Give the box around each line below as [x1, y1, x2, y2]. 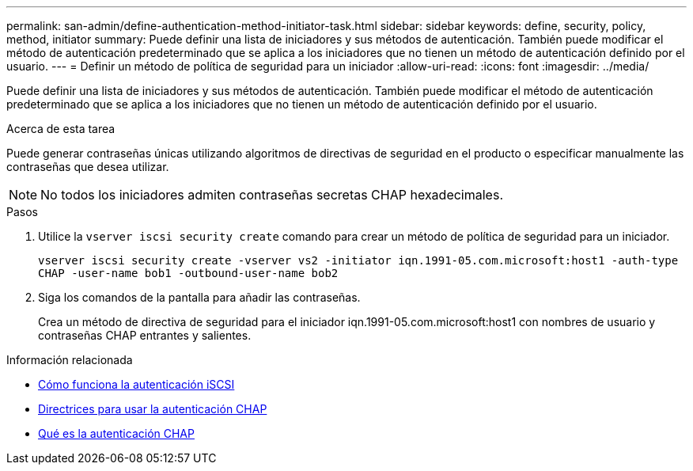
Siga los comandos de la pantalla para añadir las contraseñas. [38, 291, 361, 304]
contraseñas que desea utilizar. [6, 160, 169, 173]
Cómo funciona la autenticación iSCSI [38, 378, 235, 391]
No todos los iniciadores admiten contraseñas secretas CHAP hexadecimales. [40, 187, 503, 203]
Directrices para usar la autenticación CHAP [38, 402, 267, 416]
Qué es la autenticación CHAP [38, 427, 195, 440]
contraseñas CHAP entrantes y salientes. [38, 329, 252, 342]
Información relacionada [6, 353, 133, 367]
